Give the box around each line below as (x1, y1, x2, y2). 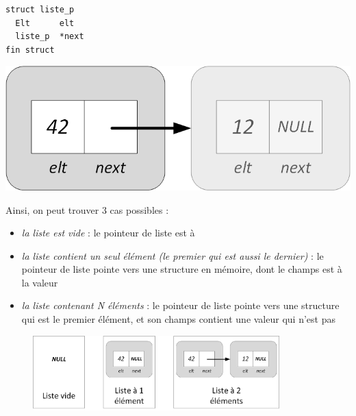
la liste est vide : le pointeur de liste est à (21, 225, 195, 240)
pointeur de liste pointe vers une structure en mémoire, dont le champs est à (21, 262, 342, 276)
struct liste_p (5, 5, 75, 14)
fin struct (5, 45, 55, 55)
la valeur (21, 275, 58, 289)
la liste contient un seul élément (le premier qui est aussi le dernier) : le (21, 248, 324, 262)
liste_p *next (15, 32, 84, 42)
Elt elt (15, 18, 75, 28)
